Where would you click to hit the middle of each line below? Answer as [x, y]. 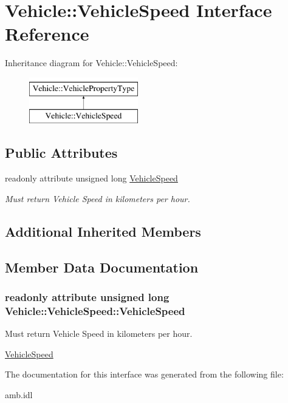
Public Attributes [61, 153]
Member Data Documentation [102, 267]
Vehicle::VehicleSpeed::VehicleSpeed [95, 310]
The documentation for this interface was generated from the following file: [144, 374]
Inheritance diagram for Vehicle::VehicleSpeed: [91, 63]
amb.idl [19, 394]
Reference [47, 34]
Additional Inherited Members [103, 231]
